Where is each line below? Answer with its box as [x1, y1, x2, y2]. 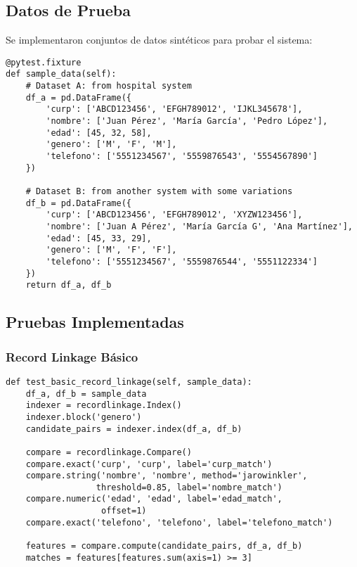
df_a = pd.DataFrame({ [25, 92, 131, 103]
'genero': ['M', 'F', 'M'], [46, 139, 177, 150]
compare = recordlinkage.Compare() [25, 447, 192, 457]
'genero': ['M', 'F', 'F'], [46, 245, 177, 255]
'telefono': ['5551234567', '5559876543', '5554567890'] [46, 151, 318, 162]
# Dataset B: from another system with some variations [25, 186, 293, 197]
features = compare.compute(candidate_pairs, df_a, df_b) [25, 541, 303, 552]
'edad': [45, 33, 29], [46, 233, 152, 243]
